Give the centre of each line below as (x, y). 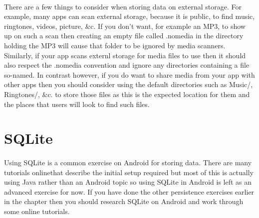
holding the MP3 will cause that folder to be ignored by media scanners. (115, 45)
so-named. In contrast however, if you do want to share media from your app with (129, 74)
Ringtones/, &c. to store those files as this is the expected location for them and (127, 94)
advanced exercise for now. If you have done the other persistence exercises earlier (129, 191)
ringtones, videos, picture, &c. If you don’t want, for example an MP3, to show (125, 26)
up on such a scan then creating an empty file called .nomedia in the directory (124, 36)
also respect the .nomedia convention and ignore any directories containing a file (127, 65)
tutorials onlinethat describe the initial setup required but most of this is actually (129, 172)
